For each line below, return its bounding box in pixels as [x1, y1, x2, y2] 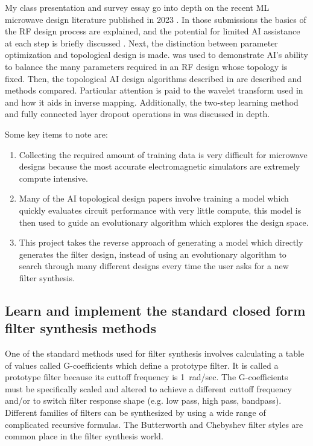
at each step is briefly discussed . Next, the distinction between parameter [5, 36, 278, 49]
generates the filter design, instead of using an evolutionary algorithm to [19, 247, 286, 260]
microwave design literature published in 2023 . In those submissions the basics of [5, 13, 306, 25]
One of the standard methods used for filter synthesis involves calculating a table [5, 347, 305, 360]
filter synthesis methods [5, 319, 156, 337]
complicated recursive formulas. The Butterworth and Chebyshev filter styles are [5, 418, 303, 430]
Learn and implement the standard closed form [5, 301, 306, 319]
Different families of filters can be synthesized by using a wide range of [5, 406, 266, 419]
